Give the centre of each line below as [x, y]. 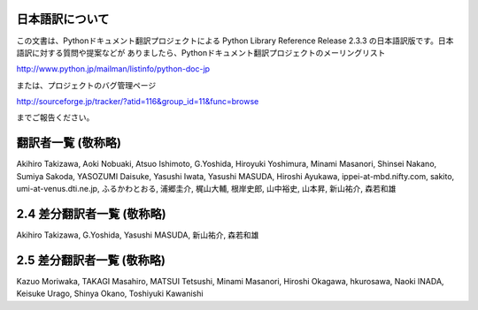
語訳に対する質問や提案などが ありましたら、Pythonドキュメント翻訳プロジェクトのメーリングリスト [201, 52]
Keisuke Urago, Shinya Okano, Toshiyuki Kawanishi [110, 294]
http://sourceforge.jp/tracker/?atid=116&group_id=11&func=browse [138, 102]
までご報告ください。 [55, 117]
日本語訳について [63, 19]
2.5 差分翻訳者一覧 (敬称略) [91, 260]
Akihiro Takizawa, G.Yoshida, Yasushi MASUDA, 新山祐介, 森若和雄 [138, 235]
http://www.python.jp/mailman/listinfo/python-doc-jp [113, 69]
